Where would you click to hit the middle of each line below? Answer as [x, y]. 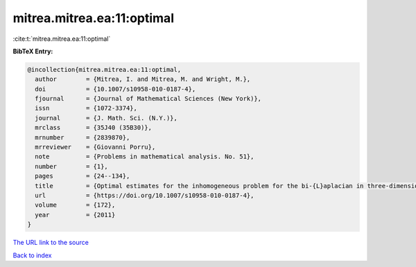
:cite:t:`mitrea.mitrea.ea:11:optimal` [62, 39]
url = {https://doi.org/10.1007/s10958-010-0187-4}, [145, 195]
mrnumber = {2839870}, [83, 137]
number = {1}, [72, 166]
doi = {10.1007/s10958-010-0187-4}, [115, 89]
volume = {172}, [75, 205]
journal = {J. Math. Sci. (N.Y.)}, [106, 118]
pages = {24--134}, [83, 176]
